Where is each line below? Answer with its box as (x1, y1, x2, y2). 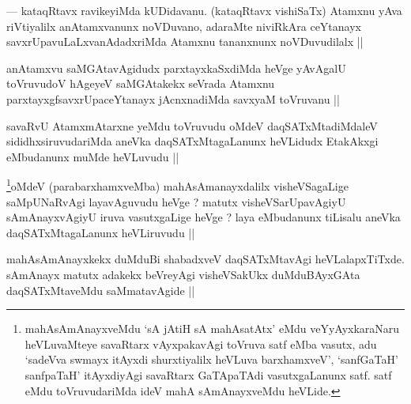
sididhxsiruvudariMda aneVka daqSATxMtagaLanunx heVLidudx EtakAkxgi (6, 133, 379, 149)
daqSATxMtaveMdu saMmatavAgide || (6, 281, 195, 298)
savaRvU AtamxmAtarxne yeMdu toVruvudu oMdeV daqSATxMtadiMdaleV (6, 117, 378, 134)
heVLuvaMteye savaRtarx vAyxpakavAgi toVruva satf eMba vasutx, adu (25, 335, 377, 352)
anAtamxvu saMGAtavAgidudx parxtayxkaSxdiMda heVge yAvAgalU (6, 59, 346, 76)
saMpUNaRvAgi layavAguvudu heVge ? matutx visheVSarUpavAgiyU (6, 193, 346, 210)
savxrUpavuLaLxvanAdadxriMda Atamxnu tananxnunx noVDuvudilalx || (6, 33, 364, 50)
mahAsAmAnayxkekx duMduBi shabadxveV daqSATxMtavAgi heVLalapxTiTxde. (6, 251, 405, 267)
